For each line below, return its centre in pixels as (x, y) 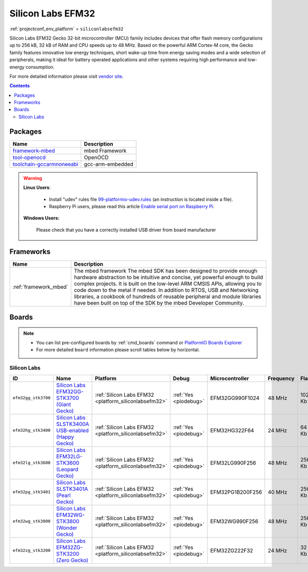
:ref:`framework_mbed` (41, 287)
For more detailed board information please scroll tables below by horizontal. (118, 350)
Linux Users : (37, 188)
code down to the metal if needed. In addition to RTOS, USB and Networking (166, 290)
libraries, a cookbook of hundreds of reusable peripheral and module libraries (167, 297)
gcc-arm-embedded (109, 164)
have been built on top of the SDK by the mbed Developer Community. (159, 303)
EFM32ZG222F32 (232, 550)
